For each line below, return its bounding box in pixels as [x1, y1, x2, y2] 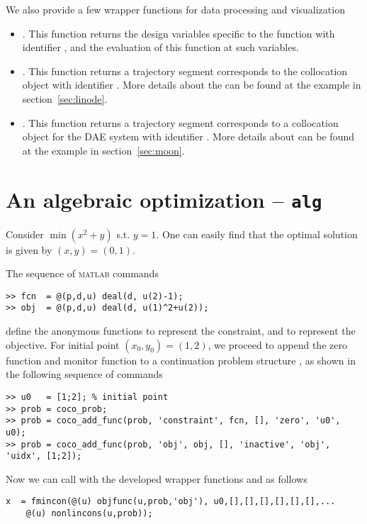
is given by [6, 242, 52, 257]
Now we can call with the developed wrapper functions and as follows [6, 471, 307, 486]
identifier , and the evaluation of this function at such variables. [22, 40, 299, 55]
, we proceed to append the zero [208, 337, 347, 352]
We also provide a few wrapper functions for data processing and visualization [6, 2, 345, 16]
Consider [6, 226, 44, 241]
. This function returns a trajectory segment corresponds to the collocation [22, 63, 348, 78]
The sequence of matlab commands [6, 266, 159, 281]
